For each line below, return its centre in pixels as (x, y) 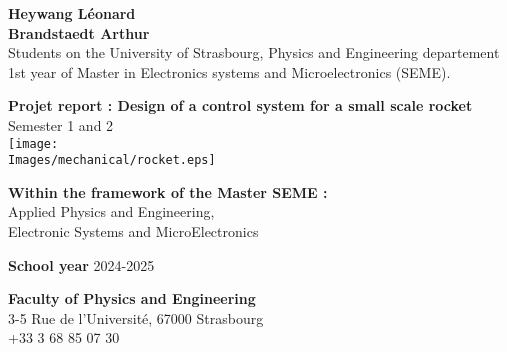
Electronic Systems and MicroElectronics (133, 231)
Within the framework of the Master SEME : (168, 191)
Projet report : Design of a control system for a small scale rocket (240, 105)
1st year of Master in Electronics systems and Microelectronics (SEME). (229, 71)
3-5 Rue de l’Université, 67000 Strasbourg (136, 317)
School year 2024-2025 (81, 264)
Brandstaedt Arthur (79, 32)
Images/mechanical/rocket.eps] (112, 160)
